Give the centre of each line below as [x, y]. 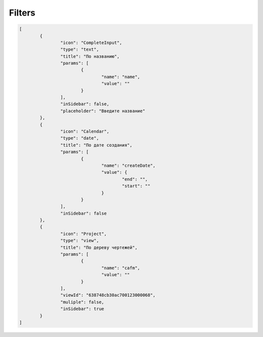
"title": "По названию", [90, 56]
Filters [22, 13]
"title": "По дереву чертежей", [99, 247]
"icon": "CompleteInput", [91, 42]
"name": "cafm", [121, 268]
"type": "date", [80, 138]
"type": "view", [80, 241]
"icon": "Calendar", [85, 131]
